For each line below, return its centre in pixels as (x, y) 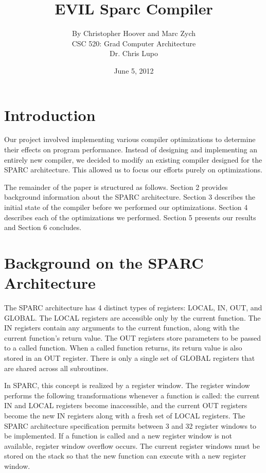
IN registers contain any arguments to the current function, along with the (122, 328)
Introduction (50, 115)
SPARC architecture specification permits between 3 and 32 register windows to (130, 425)
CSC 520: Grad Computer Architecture (134, 43)
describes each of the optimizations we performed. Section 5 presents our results (130, 217)
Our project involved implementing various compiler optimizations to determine (130, 139)
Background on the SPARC (104, 262)
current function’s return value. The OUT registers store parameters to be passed (133, 337)
